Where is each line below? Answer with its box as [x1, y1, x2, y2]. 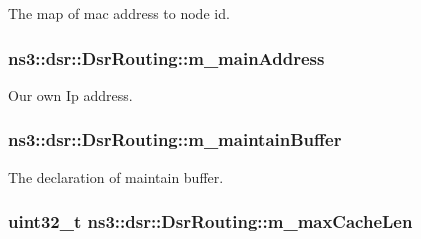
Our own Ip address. [8, 84, 133, 105]
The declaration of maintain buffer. [8, 166, 224, 187]
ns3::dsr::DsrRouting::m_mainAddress [8, 45, 325, 70]
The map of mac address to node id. [8, 3, 230, 23]
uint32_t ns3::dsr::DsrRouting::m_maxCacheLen [8, 209, 413, 234]
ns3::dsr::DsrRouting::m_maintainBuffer [8, 127, 342, 152]
